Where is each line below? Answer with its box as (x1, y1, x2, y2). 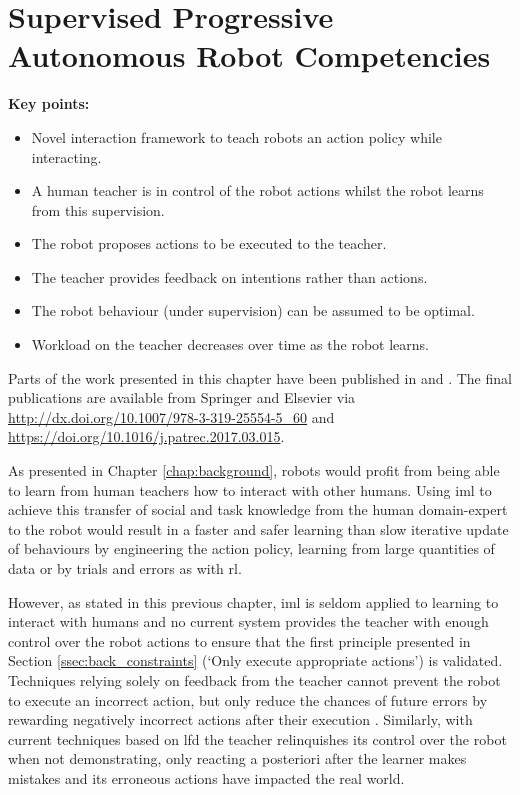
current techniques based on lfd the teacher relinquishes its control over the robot (8, 728, 507, 749)
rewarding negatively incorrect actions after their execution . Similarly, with (8, 709, 473, 730)
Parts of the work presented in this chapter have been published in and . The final (8, 367, 512, 388)
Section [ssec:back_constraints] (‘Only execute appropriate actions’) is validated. (8, 650, 503, 671)
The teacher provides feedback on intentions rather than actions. (31, 266, 428, 287)
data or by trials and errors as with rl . (8, 558, 242, 578)
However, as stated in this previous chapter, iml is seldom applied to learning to (8, 591, 499, 612)
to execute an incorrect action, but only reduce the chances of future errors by (8, 689, 488, 710)
